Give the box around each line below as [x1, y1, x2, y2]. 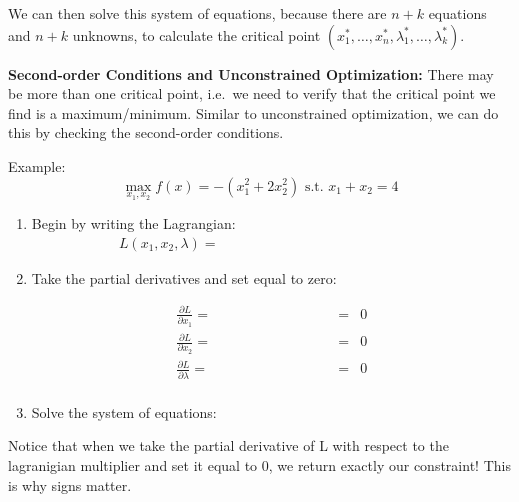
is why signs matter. [8, 474, 132, 495]
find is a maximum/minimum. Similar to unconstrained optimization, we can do [8, 102, 499, 123]
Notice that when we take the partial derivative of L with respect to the [8, 435, 449, 456]
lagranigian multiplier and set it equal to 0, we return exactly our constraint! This [8, 454, 511, 475]
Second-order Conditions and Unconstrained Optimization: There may [8, 63, 494, 84]
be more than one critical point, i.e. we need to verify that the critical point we [8, 83, 496, 104]
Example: [8, 155, 66, 176]
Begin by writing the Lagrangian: [31, 213, 236, 234]
